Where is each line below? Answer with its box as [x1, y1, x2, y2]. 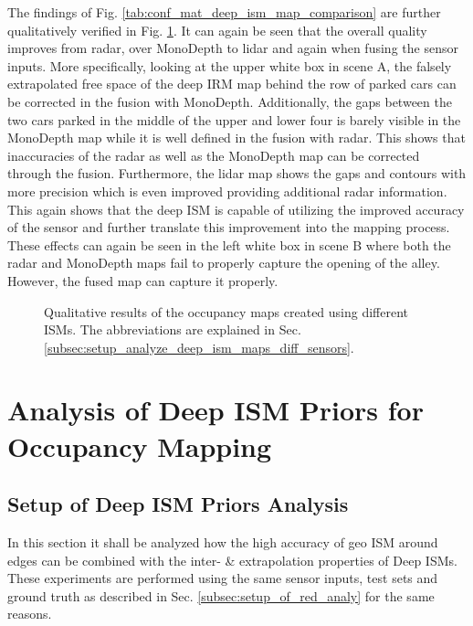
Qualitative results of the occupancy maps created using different [44, 302, 409, 321]
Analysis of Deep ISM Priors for [7, 391, 424, 429]
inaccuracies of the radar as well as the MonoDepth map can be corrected [7, 145, 420, 164]
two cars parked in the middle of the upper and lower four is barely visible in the [7, 110, 461, 129]
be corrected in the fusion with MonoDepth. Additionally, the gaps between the [7, 91, 452, 111]
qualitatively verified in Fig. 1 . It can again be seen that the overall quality [7, 20, 427, 39]
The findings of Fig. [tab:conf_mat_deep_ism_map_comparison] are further [7, 3, 441, 21]
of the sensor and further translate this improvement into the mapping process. [7, 218, 450, 237]
